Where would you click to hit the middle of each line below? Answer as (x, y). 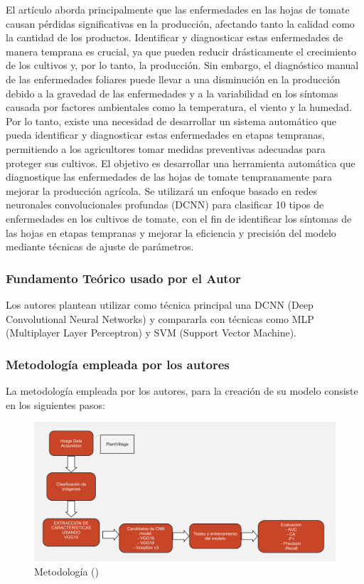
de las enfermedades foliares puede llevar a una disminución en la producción (173, 79)
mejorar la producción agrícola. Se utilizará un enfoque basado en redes (161, 190)
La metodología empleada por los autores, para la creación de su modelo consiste (182, 390)
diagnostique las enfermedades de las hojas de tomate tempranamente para (169, 177)
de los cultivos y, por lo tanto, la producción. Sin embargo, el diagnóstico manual (182, 65)
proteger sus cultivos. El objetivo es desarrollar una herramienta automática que (181, 163)
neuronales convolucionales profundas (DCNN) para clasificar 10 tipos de (165, 205)
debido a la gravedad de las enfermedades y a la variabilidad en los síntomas (172, 93)
